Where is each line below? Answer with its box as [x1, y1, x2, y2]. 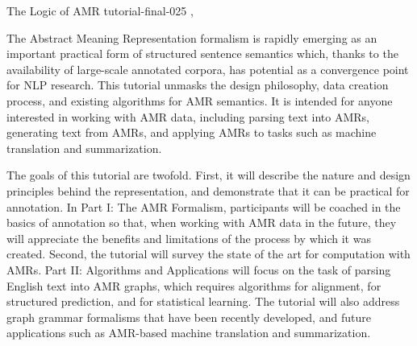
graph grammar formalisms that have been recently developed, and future [6, 308, 371, 325]
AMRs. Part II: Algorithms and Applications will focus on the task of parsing [6, 261, 391, 278]
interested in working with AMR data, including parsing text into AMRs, [6, 108, 369, 125]
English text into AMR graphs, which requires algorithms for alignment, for [6, 277, 382, 294]
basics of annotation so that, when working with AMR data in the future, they [6, 214, 397, 231]
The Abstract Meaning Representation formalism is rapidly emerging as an [6, 29, 377, 46]
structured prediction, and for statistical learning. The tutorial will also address [6, 293, 400, 310]
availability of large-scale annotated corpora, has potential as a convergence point [6, 60, 409, 77]
